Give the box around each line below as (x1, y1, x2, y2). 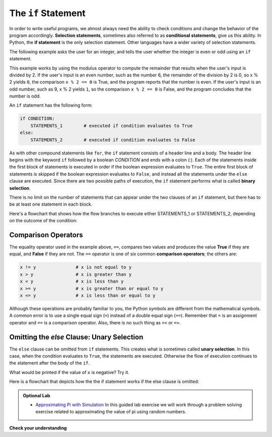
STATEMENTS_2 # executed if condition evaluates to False (30, 137, 195, 143)
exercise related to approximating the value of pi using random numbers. (35, 409, 186, 415)
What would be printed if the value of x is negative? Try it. (9, 369, 129, 375)
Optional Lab (23, 392, 50, 398)
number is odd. (9, 93, 41, 99)
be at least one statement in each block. (9, 201, 93, 207)
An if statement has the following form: (9, 102, 93, 108)
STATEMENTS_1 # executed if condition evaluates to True (30, 123, 193, 128)
